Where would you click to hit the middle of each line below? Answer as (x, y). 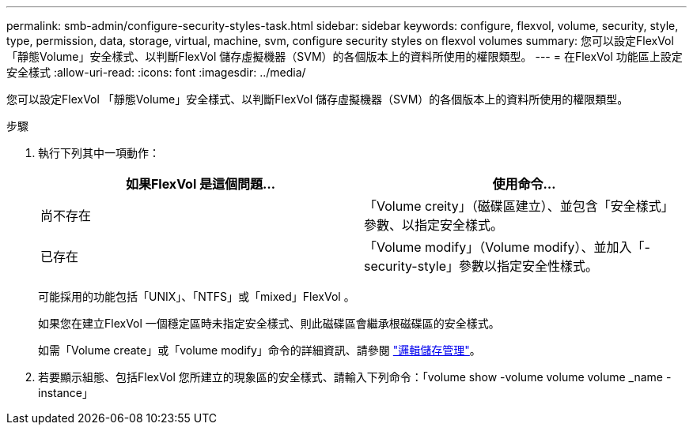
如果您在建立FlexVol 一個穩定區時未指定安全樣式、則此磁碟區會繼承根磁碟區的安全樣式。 (269, 323)
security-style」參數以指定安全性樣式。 (481, 266)
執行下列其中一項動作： (99, 153)
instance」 (66, 393)
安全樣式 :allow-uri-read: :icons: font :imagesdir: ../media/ (156, 72)
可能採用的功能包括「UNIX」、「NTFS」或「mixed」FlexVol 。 (197, 296)
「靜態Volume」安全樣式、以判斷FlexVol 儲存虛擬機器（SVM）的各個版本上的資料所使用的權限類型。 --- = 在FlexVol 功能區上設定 (345, 56)
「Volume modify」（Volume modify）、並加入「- (507, 247)
